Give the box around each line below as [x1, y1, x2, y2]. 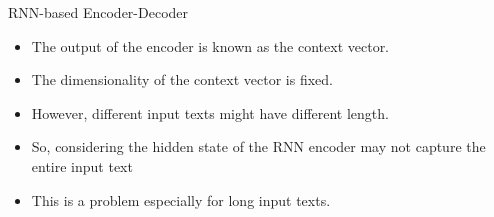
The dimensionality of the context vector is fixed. [31, 69, 333, 90]
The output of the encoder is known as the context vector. [31, 35, 390, 56]
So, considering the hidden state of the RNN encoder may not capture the [31, 136, 486, 157]
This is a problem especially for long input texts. [31, 189, 331, 210]
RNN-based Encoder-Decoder [8, 2, 189, 22]
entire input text [31, 155, 133, 176]
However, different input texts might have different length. [31, 102, 389, 123]
